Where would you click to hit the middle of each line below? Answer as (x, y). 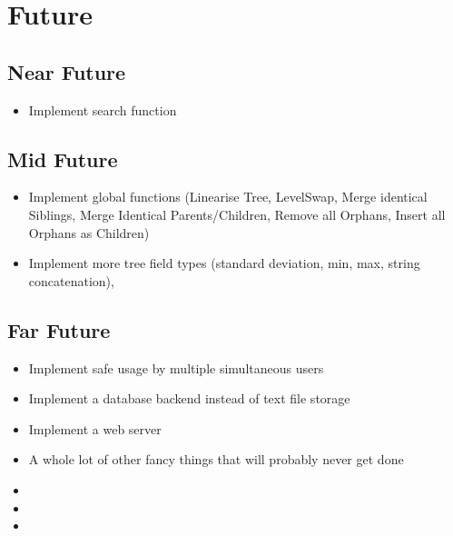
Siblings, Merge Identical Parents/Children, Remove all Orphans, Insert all (237, 214)
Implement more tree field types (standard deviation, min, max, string (224, 263)
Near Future (67, 71)
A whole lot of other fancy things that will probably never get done (216, 459)
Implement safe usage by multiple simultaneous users (176, 367)
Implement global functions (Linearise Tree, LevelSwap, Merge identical (228, 197)
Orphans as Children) (89, 232)
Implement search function (103, 109)
